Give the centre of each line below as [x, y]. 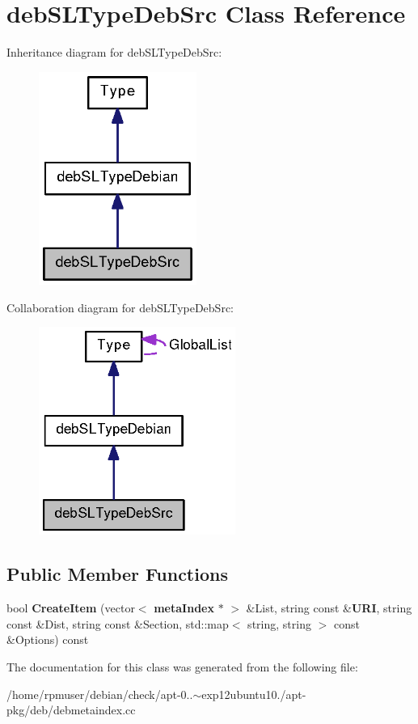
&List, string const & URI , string [329, 608]
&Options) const [48, 639]
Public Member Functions [117, 574]
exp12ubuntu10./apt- [254, 694]
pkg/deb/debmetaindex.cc [71, 710]
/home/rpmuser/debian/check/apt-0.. [100, 694]
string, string [279, 623]
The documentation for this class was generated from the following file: [182, 667]
